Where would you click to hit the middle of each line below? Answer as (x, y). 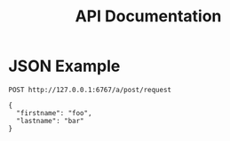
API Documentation (148, 16)
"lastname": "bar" (51, 121)
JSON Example (64, 66)
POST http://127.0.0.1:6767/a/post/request (90, 90)
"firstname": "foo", (54, 113)
